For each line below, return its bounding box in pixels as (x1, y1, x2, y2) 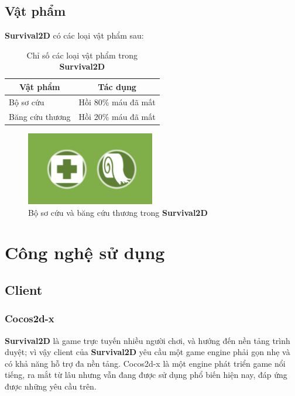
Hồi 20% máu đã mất (78, 110, 156, 122)
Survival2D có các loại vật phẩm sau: (5, 29, 144, 42)
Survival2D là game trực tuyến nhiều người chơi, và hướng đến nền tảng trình (5, 334, 290, 346)
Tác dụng (98, 80, 136, 92)
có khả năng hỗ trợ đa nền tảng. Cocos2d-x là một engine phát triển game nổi (5, 357, 286, 369)
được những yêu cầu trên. (5, 380, 97, 392)
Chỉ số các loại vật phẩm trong (26, 49, 138, 61)
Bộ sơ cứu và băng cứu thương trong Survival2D (28, 206, 208, 218)
